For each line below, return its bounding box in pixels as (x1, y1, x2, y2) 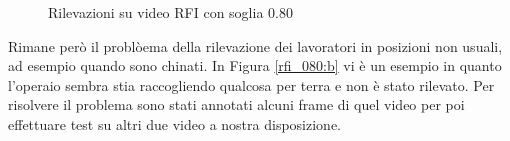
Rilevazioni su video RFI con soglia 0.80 (48, 2, 293, 22)
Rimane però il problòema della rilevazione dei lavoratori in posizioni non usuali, (8, 35, 503, 56)
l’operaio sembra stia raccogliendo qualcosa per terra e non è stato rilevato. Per (8, 74, 495, 95)
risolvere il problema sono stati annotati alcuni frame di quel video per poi (8, 94, 465, 115)
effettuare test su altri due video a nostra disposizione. (8, 113, 341, 134)
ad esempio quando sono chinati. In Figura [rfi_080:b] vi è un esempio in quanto (8, 55, 502, 76)
